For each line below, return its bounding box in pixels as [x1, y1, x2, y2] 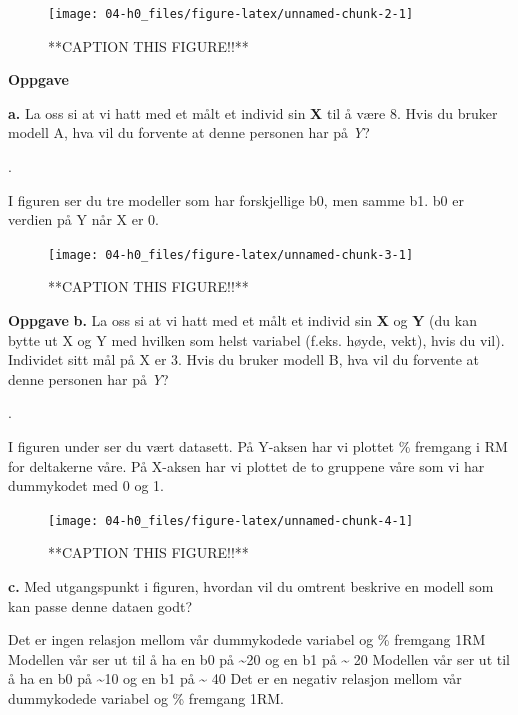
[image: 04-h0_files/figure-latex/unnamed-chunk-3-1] [48, 247, 414, 262]
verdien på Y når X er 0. [8, 209, 160, 230]
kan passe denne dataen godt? [8, 595, 193, 616]
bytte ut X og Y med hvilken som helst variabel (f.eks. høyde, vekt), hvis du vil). [8, 329, 505, 350]
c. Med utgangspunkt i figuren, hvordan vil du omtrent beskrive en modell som [8, 576, 494, 597]
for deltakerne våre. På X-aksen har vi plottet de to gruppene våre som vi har [8, 455, 485, 476]
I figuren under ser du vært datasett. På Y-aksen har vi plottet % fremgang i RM [8, 436, 508, 457]
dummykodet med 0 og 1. [8, 475, 164, 496]
